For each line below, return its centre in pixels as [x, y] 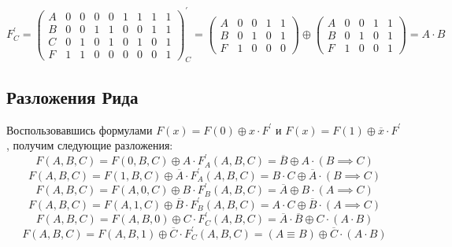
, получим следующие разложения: [90, 145]
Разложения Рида [72, 96]
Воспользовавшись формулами [80, 129]
